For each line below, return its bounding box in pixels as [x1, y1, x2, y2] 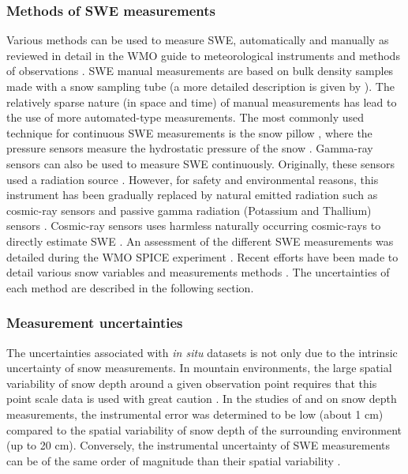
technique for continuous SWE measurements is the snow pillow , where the [6, 124, 372, 141]
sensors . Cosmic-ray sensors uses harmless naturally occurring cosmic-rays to [6, 217, 381, 234]
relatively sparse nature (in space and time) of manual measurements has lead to [6, 93, 397, 110]
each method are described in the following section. [6, 279, 254, 295]
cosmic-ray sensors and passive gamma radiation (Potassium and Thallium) [6, 201, 372, 218]
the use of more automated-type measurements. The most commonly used [6, 109, 365, 126]
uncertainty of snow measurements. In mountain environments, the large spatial [6, 359, 392, 376]
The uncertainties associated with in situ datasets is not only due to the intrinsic [6, 344, 398, 360]
